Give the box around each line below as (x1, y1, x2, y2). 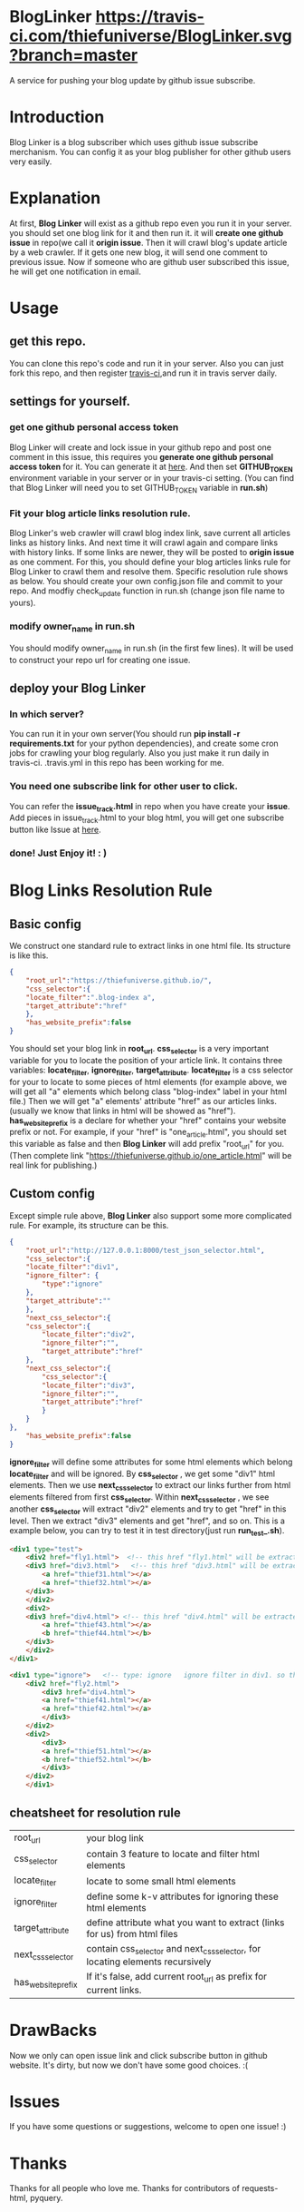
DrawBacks (9, 2020, 98, 2041)
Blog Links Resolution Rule (9, 880, 213, 901)
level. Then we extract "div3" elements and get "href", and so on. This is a (9, 1515, 285, 1526)
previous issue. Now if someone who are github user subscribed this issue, (9, 256, 290, 267)
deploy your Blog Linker (9, 680, 147, 696)
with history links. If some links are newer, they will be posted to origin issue (9, 547, 295, 558)
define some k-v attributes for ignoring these (85, 1890, 279, 1903)
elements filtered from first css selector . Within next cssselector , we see (9, 1492, 270, 1504)
